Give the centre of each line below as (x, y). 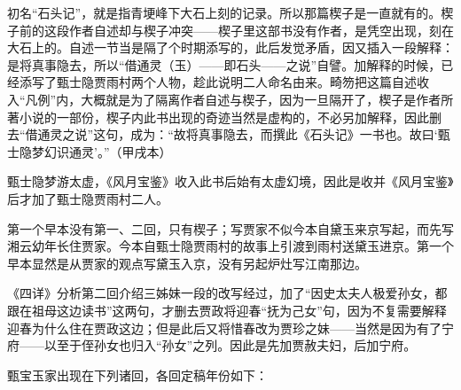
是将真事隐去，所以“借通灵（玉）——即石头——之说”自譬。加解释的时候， (224, 64)
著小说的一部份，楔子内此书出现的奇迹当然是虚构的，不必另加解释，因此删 (224, 117)
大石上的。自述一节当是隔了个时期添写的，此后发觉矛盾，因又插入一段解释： (230, 47)
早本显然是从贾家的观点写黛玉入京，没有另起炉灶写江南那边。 (187, 263)
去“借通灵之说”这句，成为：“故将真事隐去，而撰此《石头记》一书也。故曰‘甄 (229, 134)
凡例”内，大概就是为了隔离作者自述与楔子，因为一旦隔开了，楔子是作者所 (239, 99)
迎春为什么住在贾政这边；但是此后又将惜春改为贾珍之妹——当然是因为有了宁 (230, 328)
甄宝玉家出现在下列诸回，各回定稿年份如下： (137, 374)
